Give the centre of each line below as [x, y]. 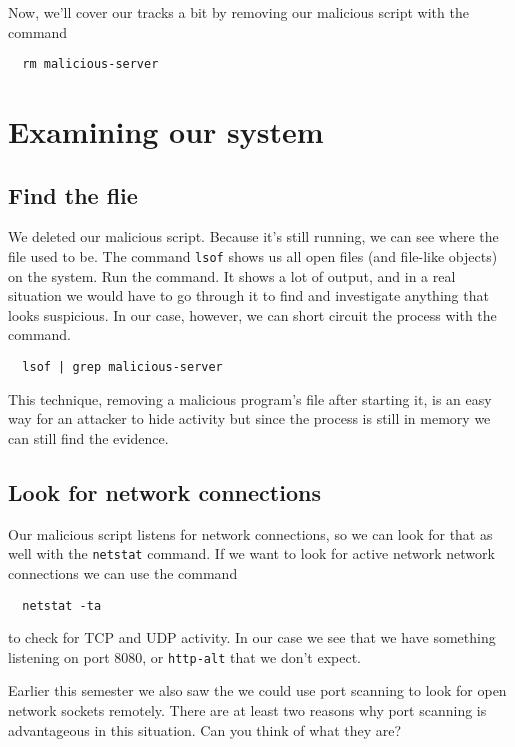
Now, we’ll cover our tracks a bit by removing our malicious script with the [238, 12]
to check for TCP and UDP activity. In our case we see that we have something [252, 637]
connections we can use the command [123, 572]
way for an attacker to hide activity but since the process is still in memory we [249, 418]
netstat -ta [62, 605]
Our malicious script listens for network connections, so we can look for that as [250, 533]
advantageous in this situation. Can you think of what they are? [205, 729]
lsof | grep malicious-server [122, 367]
